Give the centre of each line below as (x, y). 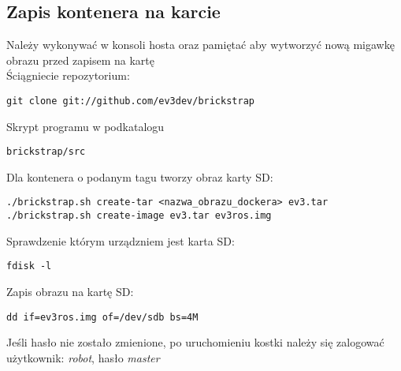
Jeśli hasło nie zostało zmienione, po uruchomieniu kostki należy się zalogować (195, 342)
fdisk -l (29, 266)
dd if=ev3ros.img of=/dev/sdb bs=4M (102, 317)
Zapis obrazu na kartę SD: (70, 292)
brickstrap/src (46, 152)
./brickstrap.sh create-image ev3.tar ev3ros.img (139, 216)
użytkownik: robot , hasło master (83, 357)
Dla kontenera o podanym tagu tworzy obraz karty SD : (140, 176)
